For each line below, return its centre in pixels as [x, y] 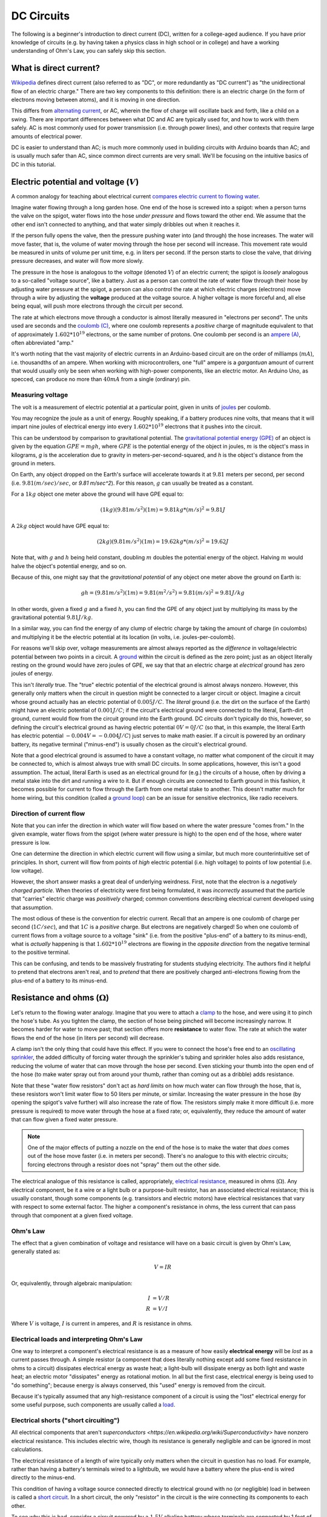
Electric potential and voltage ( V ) [75, 182]
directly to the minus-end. [43, 1478]
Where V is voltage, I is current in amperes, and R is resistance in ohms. [102, 1323]
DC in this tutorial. [34, 164]
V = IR [163, 1267]
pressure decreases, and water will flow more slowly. [78, 261]
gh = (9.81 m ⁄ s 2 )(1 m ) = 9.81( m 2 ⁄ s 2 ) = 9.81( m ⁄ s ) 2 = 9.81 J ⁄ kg [163, 593]
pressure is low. [31, 842]
